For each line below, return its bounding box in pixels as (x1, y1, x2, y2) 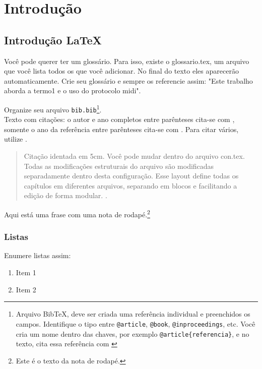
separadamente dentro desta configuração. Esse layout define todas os (24, 170, 239, 181)
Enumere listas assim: (4, 250, 71, 261)
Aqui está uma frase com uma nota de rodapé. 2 (4, 208, 150, 219)
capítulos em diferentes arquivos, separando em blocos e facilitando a (24, 180, 237, 191)
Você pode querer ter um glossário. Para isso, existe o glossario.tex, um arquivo (4, 55, 249, 66)
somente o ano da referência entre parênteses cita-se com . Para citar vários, (4, 124, 239, 134)
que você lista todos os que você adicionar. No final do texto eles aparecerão (4, 66, 239, 76)
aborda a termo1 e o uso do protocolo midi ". (4, 85, 141, 96)
